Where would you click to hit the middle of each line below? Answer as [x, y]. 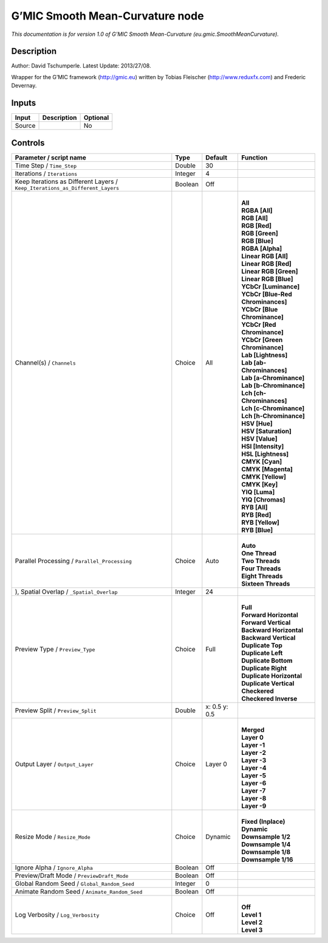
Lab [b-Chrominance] [273, 385]
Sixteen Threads [266, 583]
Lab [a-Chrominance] [273, 377]
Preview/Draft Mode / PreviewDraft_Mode [72, 875]
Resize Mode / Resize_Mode [53, 836]
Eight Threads [262, 576]
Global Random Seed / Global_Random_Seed [75, 883]
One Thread [259, 553]
